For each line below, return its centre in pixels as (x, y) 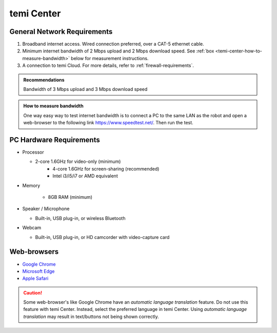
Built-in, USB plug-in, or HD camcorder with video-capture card (102, 237)
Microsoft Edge (38, 271)
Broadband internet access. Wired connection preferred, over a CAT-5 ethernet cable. (113, 44)
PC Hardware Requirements (55, 140)
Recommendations (44, 80)
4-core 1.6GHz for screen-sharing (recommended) (106, 169)
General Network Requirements (61, 32)
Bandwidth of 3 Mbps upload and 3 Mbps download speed (85, 89)
